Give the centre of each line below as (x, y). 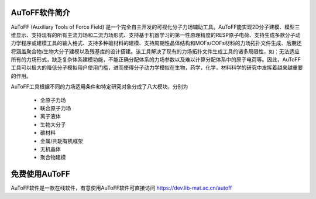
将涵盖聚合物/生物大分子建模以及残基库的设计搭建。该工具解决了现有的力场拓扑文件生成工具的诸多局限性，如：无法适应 (155, 51)
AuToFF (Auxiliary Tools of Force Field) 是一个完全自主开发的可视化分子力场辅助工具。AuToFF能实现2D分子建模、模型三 (155, 27)
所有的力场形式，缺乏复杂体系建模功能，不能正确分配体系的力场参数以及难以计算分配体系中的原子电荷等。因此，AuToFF (156, 60)
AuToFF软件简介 (40, 13)
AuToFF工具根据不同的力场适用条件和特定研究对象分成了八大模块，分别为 (99, 87)
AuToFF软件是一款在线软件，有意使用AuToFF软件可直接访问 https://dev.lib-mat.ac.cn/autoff (121, 188)
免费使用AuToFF (40, 174)
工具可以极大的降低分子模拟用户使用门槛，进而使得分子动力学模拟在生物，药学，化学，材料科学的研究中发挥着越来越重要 (157, 68)
